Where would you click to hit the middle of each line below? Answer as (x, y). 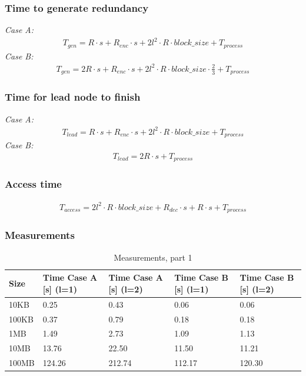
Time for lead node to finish (73, 97)
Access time (33, 184)
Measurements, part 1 (153, 257)
